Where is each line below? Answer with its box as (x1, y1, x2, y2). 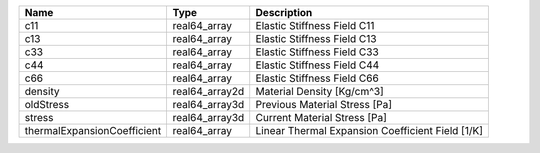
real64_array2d (172, 85, 245, 98)
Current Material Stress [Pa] (255, 111, 387, 124)
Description (255, 6, 313, 19)
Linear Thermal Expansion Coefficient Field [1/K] (255, 124, 484, 137)
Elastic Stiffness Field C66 (255, 71, 379, 85)
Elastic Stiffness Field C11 (255, 19, 375, 32)
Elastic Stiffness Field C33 (255, 45, 379, 59)
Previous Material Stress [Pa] (255, 98, 393, 111)
